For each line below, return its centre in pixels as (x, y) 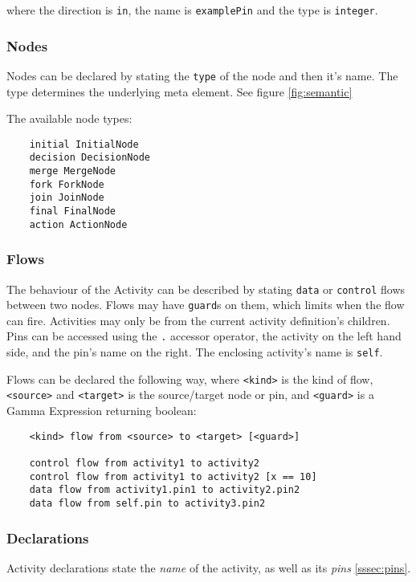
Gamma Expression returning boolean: (102, 411)
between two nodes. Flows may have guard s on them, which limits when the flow (206, 305)
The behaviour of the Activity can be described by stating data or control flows (206, 289)
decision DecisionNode (90, 158)
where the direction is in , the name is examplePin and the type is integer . (192, 10)
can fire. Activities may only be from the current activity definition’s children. (198, 320)
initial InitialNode (84, 144)
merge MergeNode (73, 171)
